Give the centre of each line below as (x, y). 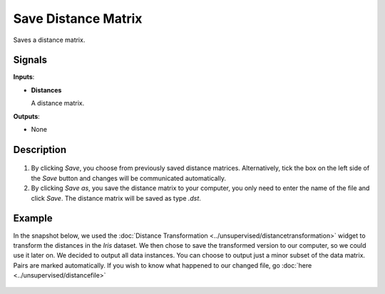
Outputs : (27, 116)
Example (33, 218)
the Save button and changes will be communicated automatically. (128, 178)
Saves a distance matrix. (49, 40)
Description (40, 149)
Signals (30, 60)
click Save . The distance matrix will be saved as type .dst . (116, 198)
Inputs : (24, 77)
